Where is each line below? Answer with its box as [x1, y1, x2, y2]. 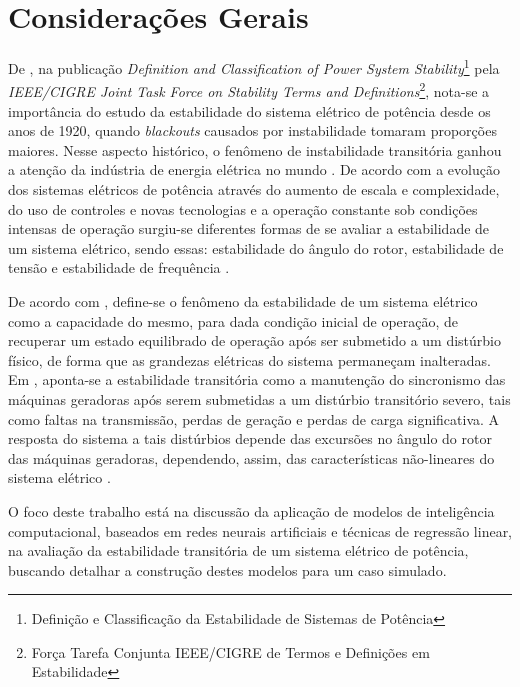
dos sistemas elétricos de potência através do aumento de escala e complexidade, [8, 179, 500, 199]
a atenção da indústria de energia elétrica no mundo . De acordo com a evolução [8, 159, 500, 180]
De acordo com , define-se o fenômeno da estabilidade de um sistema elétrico [8, 290, 478, 311]
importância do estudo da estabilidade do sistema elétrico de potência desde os [8, 100, 491, 121]
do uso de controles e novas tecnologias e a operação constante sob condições [8, 198, 478, 219]
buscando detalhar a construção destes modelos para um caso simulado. [8, 559, 447, 580]
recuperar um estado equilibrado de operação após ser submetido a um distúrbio [8, 330, 502, 351]
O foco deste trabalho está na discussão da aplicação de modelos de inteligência [8, 500, 495, 521]
